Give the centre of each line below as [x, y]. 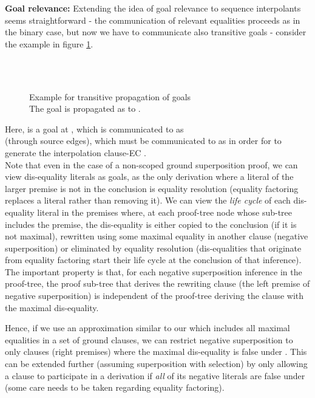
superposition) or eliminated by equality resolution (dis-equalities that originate [153, 248]
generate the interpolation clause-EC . [76, 152]
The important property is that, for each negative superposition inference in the [154, 271]
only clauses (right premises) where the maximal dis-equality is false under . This [156, 352]
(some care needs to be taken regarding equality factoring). [115, 387]
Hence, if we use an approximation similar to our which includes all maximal [147, 328]
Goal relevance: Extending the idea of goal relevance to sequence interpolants [153, 8]
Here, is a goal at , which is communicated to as [94, 129]
